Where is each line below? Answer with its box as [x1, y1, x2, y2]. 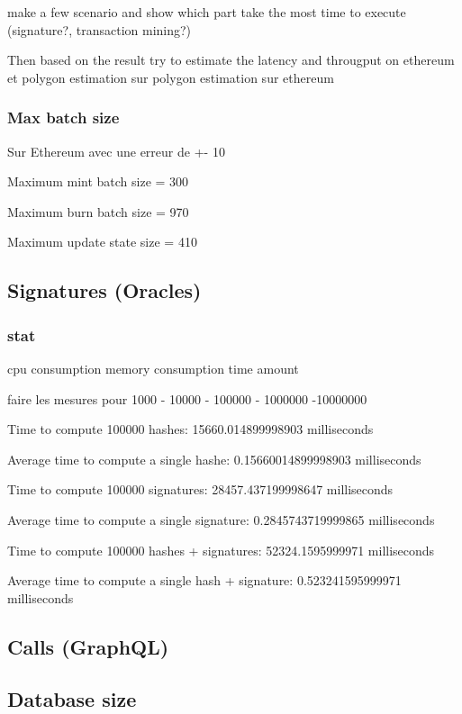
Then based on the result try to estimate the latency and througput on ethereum [7, 50, 455, 69]
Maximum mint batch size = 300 [7, 172, 189, 191]
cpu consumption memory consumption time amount [7, 358, 299, 377]
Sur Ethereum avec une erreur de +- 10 [7, 141, 225, 160]
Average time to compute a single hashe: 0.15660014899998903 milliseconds [7, 449, 421, 468]
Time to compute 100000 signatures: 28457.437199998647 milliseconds [7, 480, 394, 499]
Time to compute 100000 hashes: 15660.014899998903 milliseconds [7, 420, 374, 438]
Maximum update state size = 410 [7, 232, 197, 251]
